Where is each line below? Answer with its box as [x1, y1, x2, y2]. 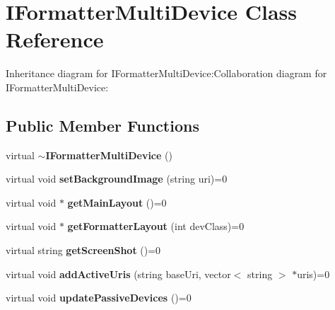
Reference [6, 25, 104, 54]
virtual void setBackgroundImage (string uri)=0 [6, 171, 228, 186]
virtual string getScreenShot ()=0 [6, 243, 161, 258]
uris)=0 [297, 266, 330, 281]
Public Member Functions [6, 114, 199, 136]
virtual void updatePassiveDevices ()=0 [6, 290, 192, 305]
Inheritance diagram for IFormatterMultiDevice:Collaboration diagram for [6, 66, 327, 81]
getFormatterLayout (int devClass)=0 [67, 219, 245, 234]
